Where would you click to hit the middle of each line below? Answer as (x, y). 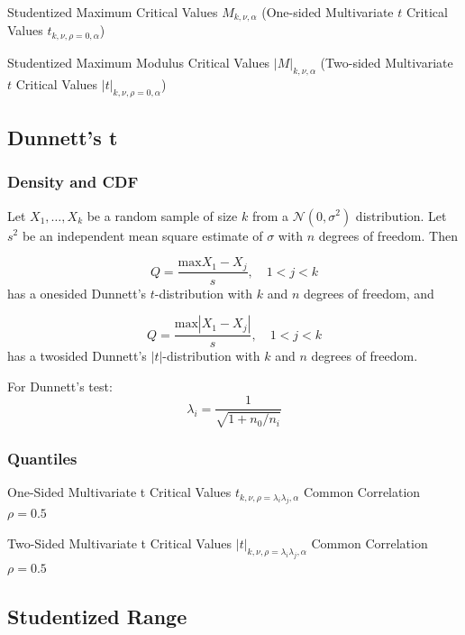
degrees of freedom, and (369, 293)
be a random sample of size (162, 215)
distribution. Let (401, 215)
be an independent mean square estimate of (142, 235)
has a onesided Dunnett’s (77, 293)
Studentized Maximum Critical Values (113, 12)
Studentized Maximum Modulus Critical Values (139, 62)
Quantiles (42, 458)
